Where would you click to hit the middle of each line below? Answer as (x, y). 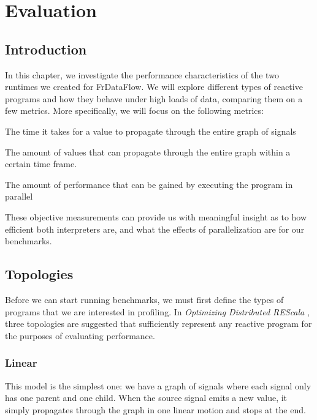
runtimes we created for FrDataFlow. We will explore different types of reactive (154, 87)
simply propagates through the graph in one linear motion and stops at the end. (155, 409)
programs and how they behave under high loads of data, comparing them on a (154, 98)
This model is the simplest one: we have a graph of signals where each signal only (158, 385)
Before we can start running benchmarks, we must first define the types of (144, 299)
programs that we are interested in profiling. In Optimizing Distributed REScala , (157, 311)
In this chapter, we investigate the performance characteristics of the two (142, 74)
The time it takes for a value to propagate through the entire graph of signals (151, 131)
